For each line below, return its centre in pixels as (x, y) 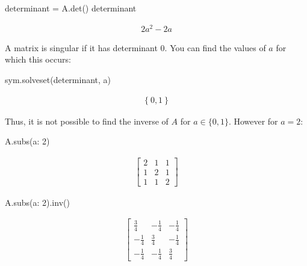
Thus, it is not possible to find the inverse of (87, 121)
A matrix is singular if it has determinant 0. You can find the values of (135, 47)
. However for (253, 121)
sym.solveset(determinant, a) (58, 79)
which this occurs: (38, 59)
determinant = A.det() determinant (71, 8)
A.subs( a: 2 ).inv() (37, 202)
